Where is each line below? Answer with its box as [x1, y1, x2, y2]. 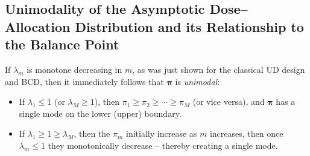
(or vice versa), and [192, 95, 265, 108]
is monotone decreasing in [27, 63, 122, 75]
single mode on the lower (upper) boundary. [19, 107, 182, 119]
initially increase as [126, 127, 197, 140]
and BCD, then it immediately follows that [5, 75, 164, 87]
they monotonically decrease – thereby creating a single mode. [48, 139, 278, 151]
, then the [74, 127, 110, 140]
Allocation [5, 17, 71, 36]
